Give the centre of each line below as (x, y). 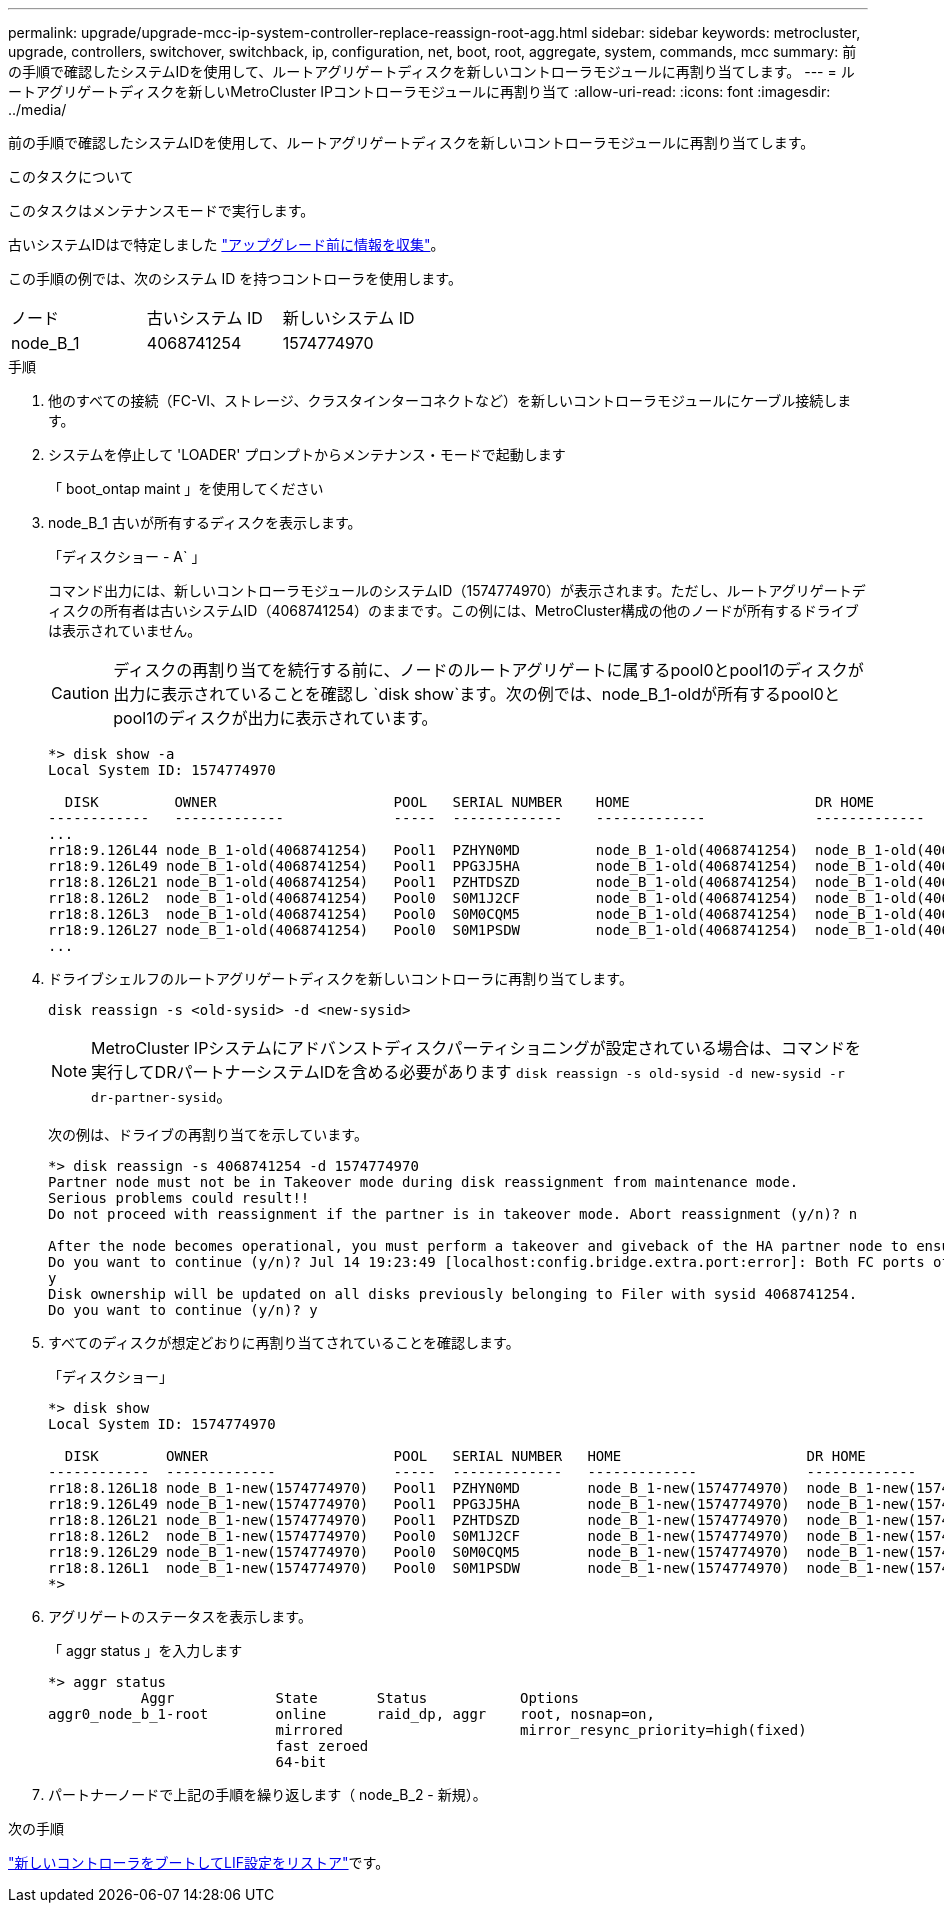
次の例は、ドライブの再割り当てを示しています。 (208, 1134)
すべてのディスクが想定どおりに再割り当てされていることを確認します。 (284, 1342)
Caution (80, 693)
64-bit (301, 1762)
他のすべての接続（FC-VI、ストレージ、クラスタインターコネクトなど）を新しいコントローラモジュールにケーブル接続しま (450, 400)
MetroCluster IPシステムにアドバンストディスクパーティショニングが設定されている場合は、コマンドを (476, 1048)
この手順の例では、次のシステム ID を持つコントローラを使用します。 (235, 278)
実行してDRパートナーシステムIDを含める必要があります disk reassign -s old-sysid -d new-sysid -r (468, 1072)
